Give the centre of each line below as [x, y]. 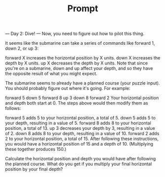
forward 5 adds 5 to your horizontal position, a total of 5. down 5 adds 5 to [81, 118]
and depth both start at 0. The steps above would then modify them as [77, 103]
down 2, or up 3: [22, 48]
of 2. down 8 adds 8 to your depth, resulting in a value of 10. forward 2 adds [82, 134]
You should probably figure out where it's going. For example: [68, 88]
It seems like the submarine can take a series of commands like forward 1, [80, 43]
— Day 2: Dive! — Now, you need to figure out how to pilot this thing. [75, 34]
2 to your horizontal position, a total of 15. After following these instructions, [82, 139]
